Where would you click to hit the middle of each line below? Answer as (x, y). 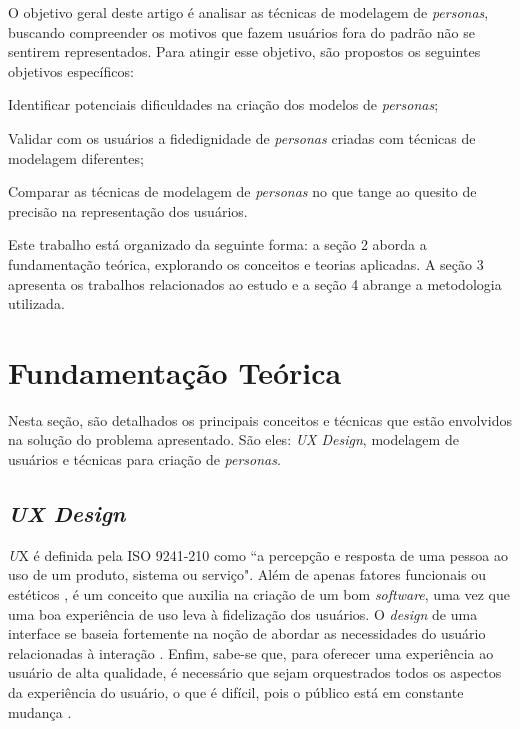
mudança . (40, 711)
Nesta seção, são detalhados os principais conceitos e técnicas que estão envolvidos (260, 419)
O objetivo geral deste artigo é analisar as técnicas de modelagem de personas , (248, 12)
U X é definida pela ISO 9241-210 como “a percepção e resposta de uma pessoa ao (258, 554)
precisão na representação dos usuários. (128, 210)
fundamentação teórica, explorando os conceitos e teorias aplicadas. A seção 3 (246, 263)
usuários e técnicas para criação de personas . (144, 459)
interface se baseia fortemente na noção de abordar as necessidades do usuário (247, 633)
